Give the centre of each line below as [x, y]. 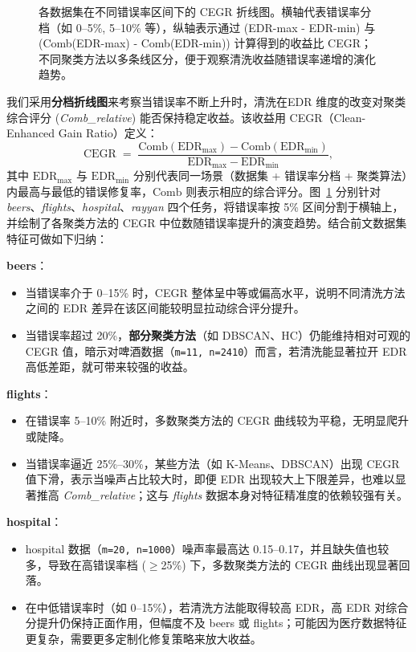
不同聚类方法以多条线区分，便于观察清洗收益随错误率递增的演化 [207, 58]
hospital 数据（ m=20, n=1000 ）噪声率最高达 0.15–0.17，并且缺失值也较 [207, 549]
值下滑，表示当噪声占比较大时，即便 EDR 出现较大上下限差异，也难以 [210, 479]
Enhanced [31, 133]
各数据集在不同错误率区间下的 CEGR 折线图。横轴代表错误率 [200, 11]
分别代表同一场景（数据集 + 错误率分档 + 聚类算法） [270, 175]
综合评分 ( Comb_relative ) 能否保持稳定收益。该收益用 [146, 117]
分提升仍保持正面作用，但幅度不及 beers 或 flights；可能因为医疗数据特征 [216, 623]
